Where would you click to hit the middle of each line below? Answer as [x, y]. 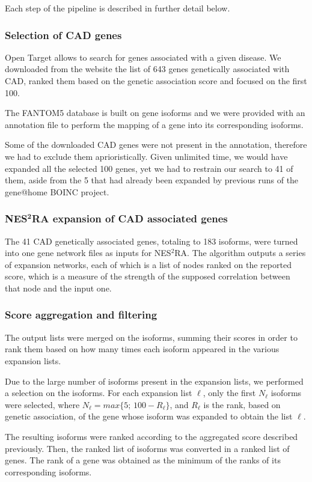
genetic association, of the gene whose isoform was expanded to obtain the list [149, 416]
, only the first [229, 393]
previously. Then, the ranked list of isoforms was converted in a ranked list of [147, 448]
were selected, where [42, 404]
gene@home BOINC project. [57, 191]
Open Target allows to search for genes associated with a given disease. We [143, 57]
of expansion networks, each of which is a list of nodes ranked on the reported [148, 264]
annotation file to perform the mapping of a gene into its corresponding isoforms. [154, 124]
